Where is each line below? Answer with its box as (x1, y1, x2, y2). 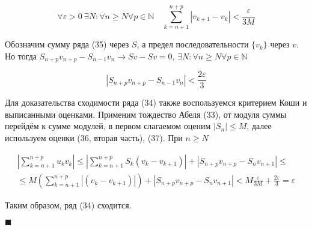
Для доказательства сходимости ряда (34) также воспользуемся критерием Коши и (5, 96, 307, 109)
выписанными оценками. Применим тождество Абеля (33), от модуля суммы (5, 107, 287, 120)
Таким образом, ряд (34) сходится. (5, 198, 132, 211)
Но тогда (5, 49, 37, 62)
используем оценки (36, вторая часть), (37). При (5, 132, 183, 144)
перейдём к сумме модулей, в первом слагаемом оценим (5, 120, 211, 132)
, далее (246, 120, 272, 132)
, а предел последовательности (136, 38, 249, 50)
